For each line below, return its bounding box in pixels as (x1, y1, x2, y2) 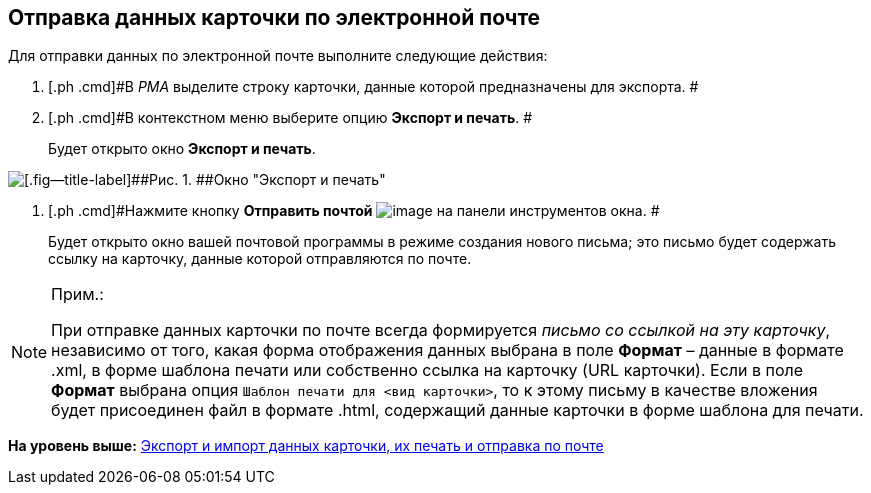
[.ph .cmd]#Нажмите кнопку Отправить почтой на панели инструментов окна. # (48, 202, 660, 220)
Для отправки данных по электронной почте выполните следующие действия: (8, 47, 548, 65)
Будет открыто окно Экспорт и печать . (48, 140, 316, 158)
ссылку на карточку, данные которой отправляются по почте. (48, 250, 472, 268)
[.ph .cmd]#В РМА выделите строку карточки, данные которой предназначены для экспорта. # (48, 78, 699, 96)
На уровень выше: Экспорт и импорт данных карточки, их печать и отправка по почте (8, 437, 604, 455)
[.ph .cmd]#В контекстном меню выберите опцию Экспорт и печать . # (48, 109, 533, 127)
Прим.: (51, 284, 104, 305)
